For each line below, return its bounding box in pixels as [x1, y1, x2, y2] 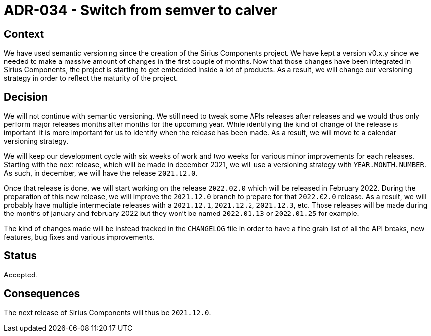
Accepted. [4, 270, 37, 279]
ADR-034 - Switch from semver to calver [4, 2, 277, 19]
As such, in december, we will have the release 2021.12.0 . [4, 169, 198, 178]
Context [4, 28, 44, 40]
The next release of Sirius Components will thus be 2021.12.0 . [4, 308, 211, 317]
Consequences [4, 287, 80, 300]
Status [4, 249, 37, 262]
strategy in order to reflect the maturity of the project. [4, 74, 178, 83]
